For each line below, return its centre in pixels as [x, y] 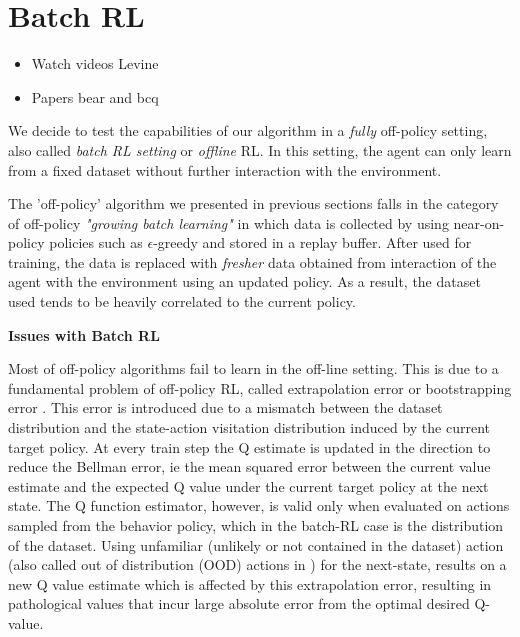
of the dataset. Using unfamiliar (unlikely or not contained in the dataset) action [256, 544]
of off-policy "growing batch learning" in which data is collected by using [228, 222]
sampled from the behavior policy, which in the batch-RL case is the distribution [256, 525]
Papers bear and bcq [95, 96]
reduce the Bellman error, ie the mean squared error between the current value [249, 466]
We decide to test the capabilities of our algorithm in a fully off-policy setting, [248, 130]
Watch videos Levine [95, 63]
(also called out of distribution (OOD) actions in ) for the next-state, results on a [257, 564]
